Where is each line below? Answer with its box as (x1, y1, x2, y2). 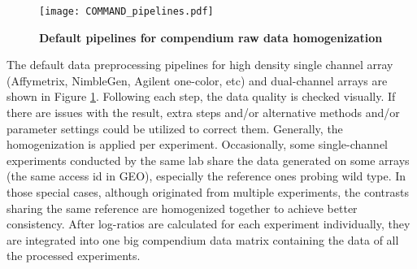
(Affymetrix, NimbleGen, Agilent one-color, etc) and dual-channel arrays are (7, 72, 388, 89)
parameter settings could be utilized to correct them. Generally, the (7, 119, 343, 137)
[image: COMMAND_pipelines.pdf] (39, 6, 214, 17)
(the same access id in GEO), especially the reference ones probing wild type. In (7, 167, 406, 184)
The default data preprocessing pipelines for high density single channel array (7, 56, 393, 73)
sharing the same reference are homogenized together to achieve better (7, 199, 358, 216)
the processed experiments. (7, 247, 141, 264)
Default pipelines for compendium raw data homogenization (39, 28, 383, 46)
